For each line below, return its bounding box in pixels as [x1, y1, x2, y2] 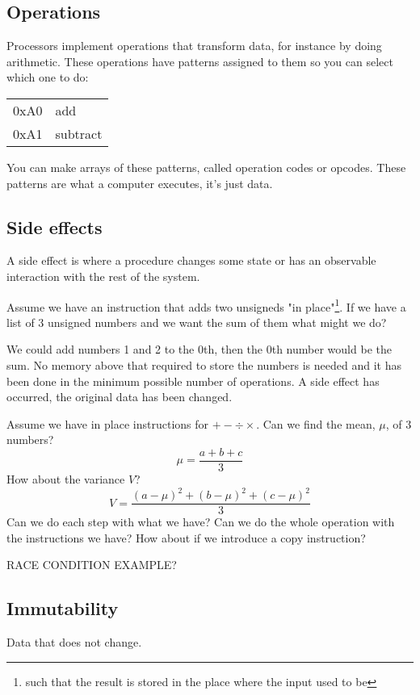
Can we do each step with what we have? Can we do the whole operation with [6, 513, 395, 530]
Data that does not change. [6, 634, 142, 651]
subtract [55, 124, 103, 143]
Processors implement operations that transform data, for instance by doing [6, 37, 382, 54]
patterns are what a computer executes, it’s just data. [6, 174, 273, 191]
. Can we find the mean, [256, 415, 376, 432]
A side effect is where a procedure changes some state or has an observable [6, 252, 376, 269]
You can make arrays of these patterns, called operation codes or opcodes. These [6, 158, 406, 175]
